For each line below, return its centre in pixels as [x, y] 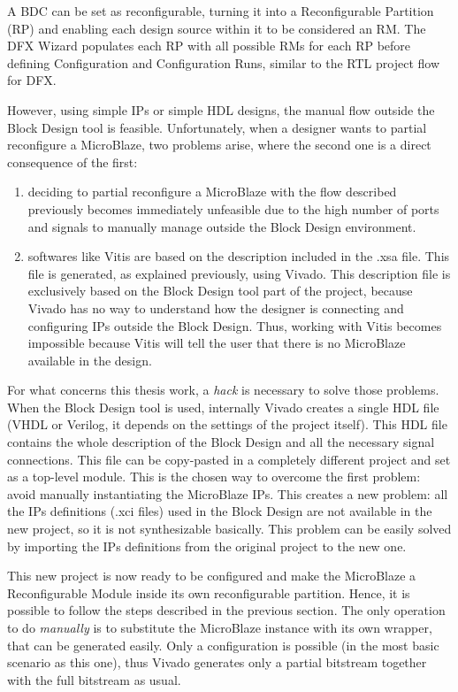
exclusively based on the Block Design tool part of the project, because [220, 291]
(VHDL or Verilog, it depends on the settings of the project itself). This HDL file [227, 424]
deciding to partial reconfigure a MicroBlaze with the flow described [212, 192]
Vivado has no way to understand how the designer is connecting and [216, 308]
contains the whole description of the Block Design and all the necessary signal [221, 442]
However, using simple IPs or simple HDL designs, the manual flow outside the [221, 109]
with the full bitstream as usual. [94, 679]
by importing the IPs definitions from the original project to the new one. [207, 546]
